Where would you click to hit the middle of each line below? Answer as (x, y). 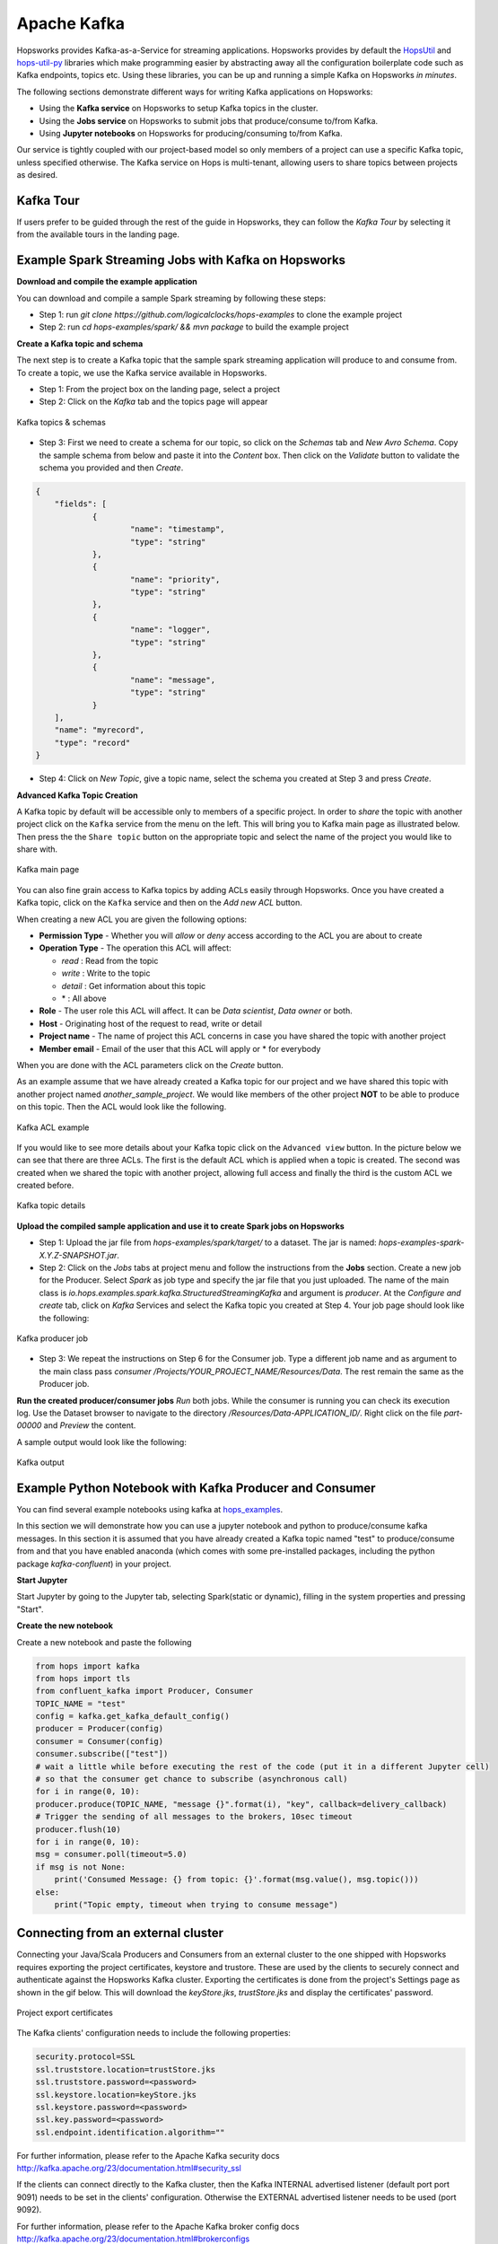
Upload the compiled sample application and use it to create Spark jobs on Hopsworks (180, 1226)
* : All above (84, 998)
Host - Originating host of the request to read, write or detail (150, 1023)
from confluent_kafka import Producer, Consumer (144, 1691)
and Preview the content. (90, 1425)
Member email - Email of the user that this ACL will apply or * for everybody (180, 1048)
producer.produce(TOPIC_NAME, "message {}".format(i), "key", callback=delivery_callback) (241, 1804)
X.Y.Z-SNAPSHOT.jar (78, 1255)
